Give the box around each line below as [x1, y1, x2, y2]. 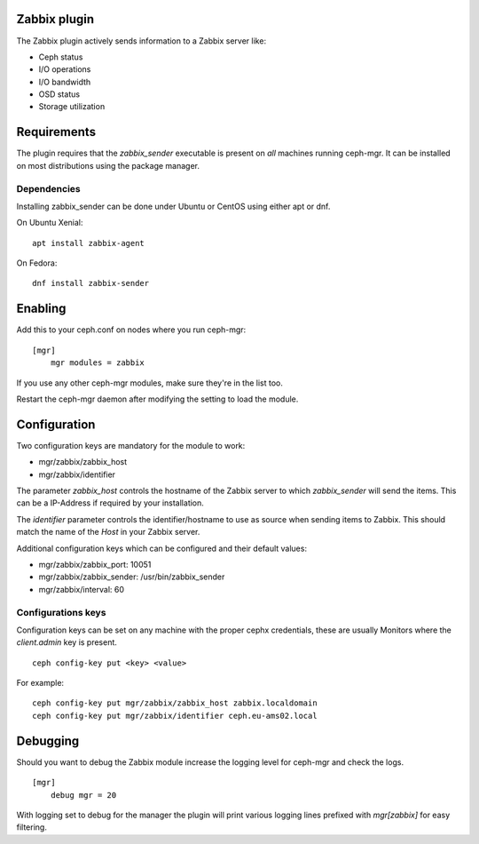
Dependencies [16, 182, 82, 195]
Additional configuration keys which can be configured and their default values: [16, 543, 308, 553]
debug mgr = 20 [50, 790, 117, 800]
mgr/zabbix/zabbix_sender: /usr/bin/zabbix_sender [38, 571, 225, 582]
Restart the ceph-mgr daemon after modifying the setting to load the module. [16, 394, 299, 404]
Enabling [16, 301, 67, 316]
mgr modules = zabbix [50, 358, 145, 368]
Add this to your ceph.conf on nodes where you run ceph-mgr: [16, 324, 247, 335]
